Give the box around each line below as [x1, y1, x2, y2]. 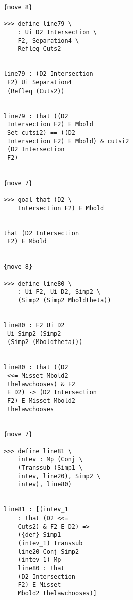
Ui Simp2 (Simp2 [7, 330, 61, 337]
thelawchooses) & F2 [7, 380, 76, 388]
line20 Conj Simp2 [18, 548, 79, 555]
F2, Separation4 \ [18, 37, 79, 44]
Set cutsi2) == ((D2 [7, 129, 76, 136]
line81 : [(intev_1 [3, 506, 68, 513]
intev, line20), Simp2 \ [18, 472, 101, 480]
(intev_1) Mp [18, 556, 61, 564]
